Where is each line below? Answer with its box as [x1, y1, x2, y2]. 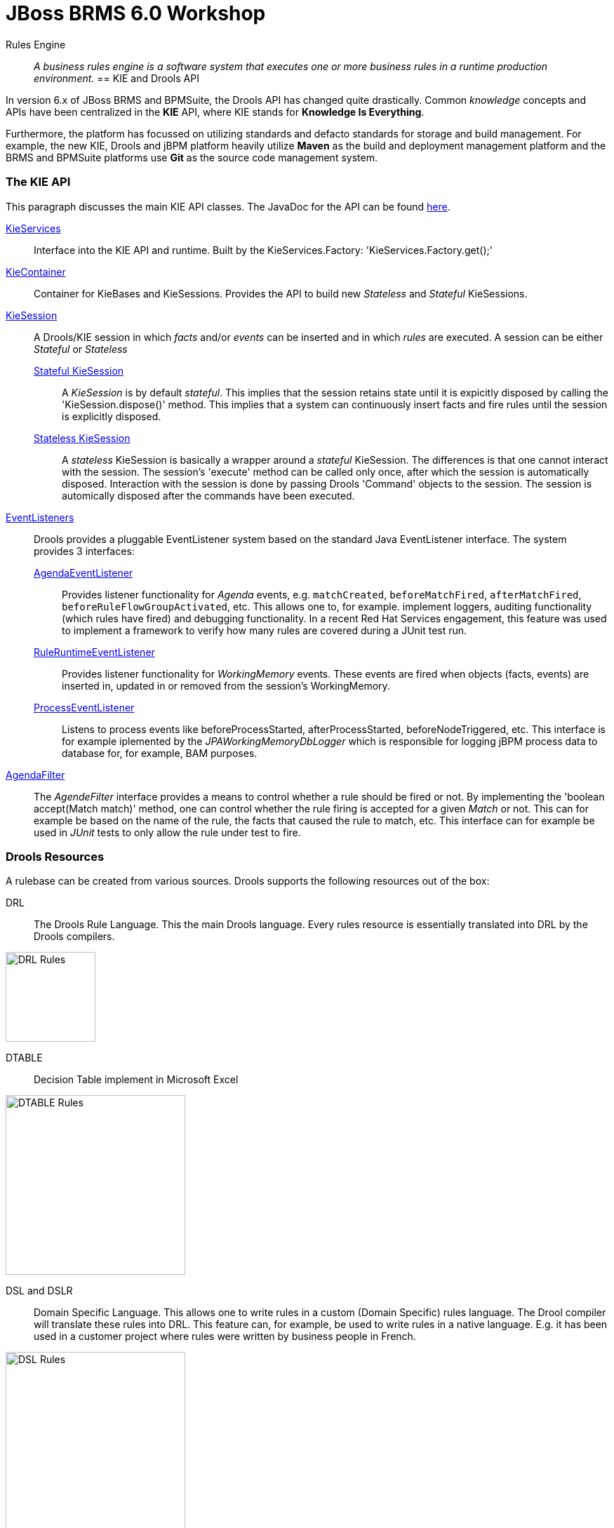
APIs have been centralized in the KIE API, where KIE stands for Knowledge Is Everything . [6, 105, 425, 118]
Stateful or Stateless [34, 342, 128, 355]
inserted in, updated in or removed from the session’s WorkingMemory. [62, 679, 390, 692]
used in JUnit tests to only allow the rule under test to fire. [34, 826, 301, 838]
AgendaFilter [6, 768, 65, 781]
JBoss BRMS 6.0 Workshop [6, 1, 266, 25]
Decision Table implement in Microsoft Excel [34, 1073, 239, 1086]
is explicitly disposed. [62, 410, 161, 422]
